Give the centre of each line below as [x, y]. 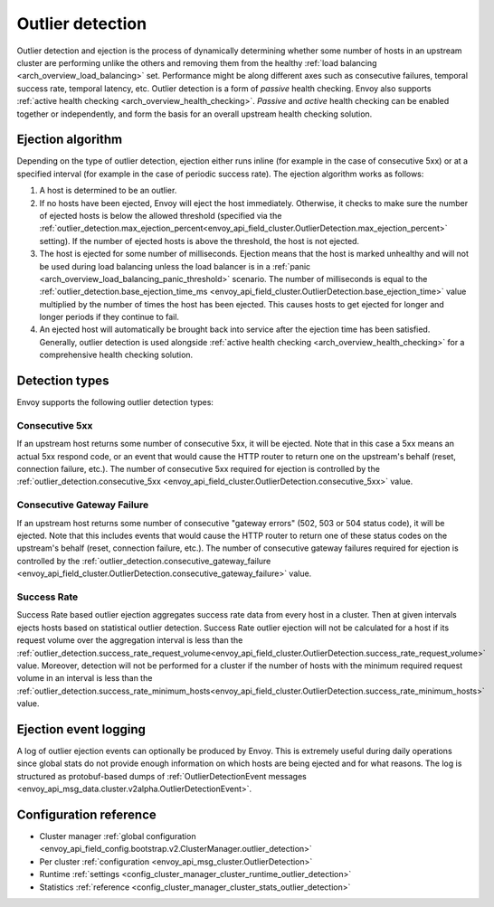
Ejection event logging [81, 729]
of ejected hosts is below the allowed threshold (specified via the [161, 215]
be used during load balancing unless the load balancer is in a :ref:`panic [175, 266]
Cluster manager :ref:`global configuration [118, 836]
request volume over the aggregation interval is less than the [130, 640]
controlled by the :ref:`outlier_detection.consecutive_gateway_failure [144, 561]
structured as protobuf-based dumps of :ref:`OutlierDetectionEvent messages [161, 776]
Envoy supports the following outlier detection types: [115, 402]
